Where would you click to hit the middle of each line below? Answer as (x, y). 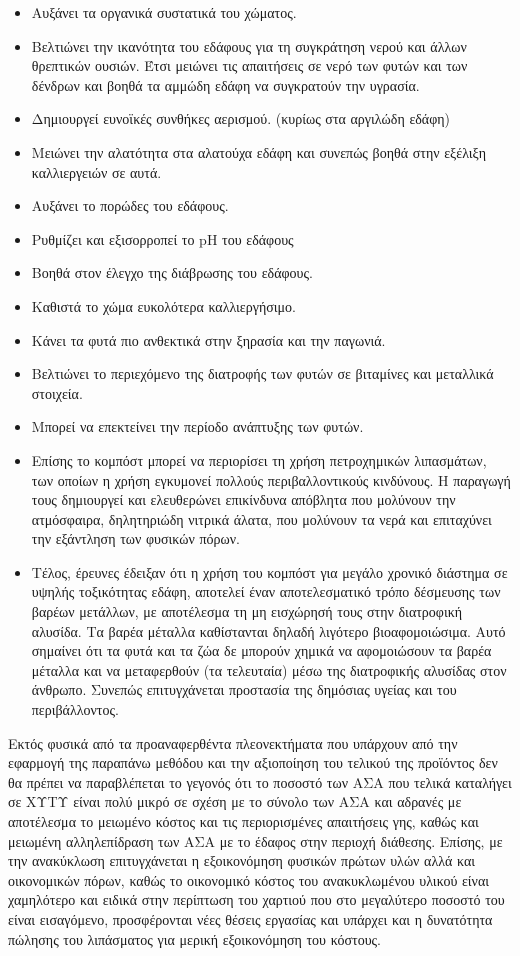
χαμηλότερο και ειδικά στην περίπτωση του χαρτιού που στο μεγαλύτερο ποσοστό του (256, 899)
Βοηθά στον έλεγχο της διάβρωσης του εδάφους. (172, 272)
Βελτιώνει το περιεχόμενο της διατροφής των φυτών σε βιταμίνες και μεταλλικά (262, 373)
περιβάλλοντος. (75, 709)
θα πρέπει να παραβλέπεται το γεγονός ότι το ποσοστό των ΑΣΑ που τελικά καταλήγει (260, 781)
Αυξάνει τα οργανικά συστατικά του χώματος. (164, 12)
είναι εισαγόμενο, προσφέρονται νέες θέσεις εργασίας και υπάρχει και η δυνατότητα (250, 918)
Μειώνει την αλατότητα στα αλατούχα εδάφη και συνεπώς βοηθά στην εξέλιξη (259, 151)
